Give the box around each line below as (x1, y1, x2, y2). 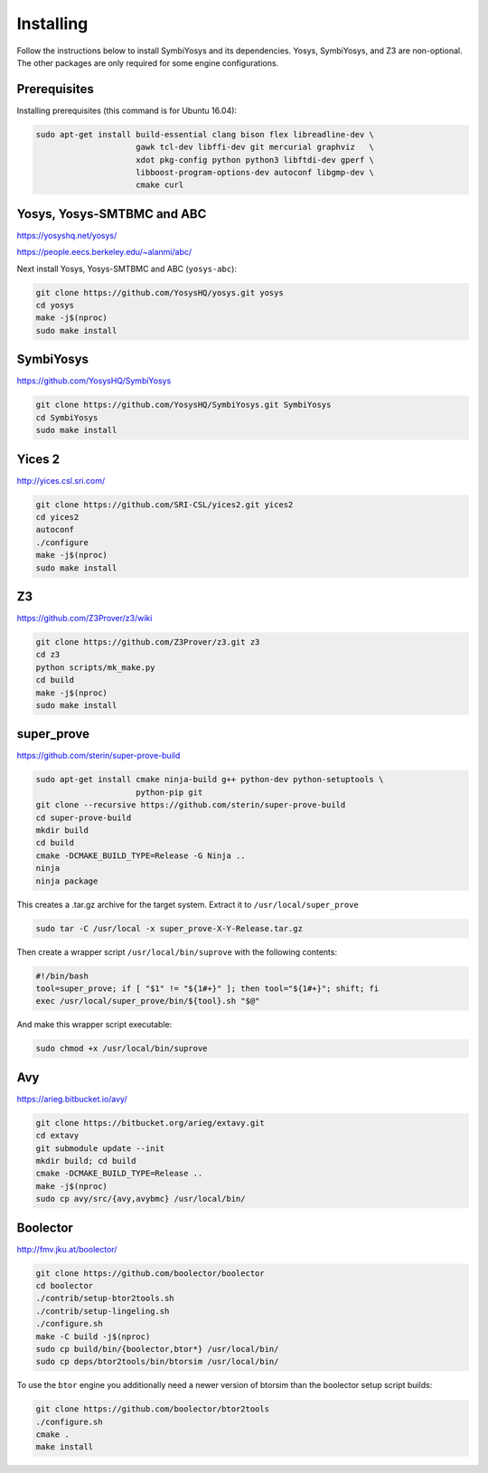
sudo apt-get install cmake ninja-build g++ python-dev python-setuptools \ (35, 774, 384, 785)
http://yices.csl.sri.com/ (16, 475, 106, 486)
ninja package (35, 875, 99, 886)
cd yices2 (35, 512, 80, 522)
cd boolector (35, 1280, 94, 1290)
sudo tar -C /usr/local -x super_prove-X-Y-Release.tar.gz (35, 923, 303, 933)
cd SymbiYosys (35, 412, 99, 422)
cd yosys (35, 300, 75, 311)
